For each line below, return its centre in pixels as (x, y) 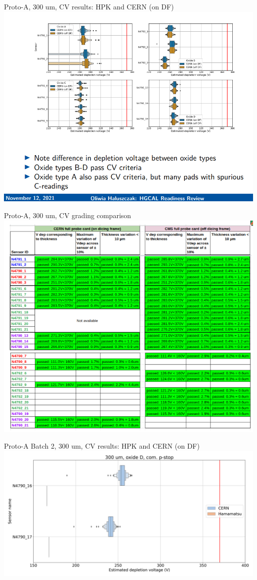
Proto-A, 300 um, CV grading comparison (68, 215)
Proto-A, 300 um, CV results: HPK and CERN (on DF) (89, 6)
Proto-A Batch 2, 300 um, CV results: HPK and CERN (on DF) (102, 446)
